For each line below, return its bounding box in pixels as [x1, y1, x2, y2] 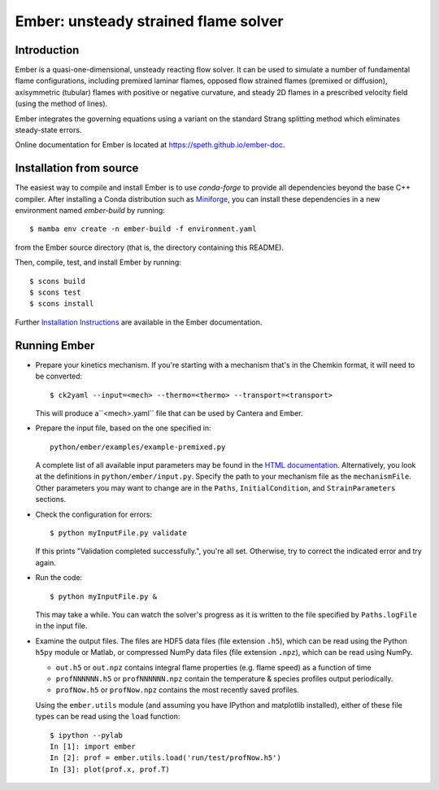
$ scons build [29, 277, 85, 286]
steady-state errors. [15, 125, 82, 135]
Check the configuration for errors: [35, 509, 153, 519]
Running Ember [15, 338, 95, 352]
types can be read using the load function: [35, 712, 180, 722]
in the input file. [35, 621, 88, 631]
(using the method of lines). [15, 98, 108, 109]
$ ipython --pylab [50, 731, 124, 740]
